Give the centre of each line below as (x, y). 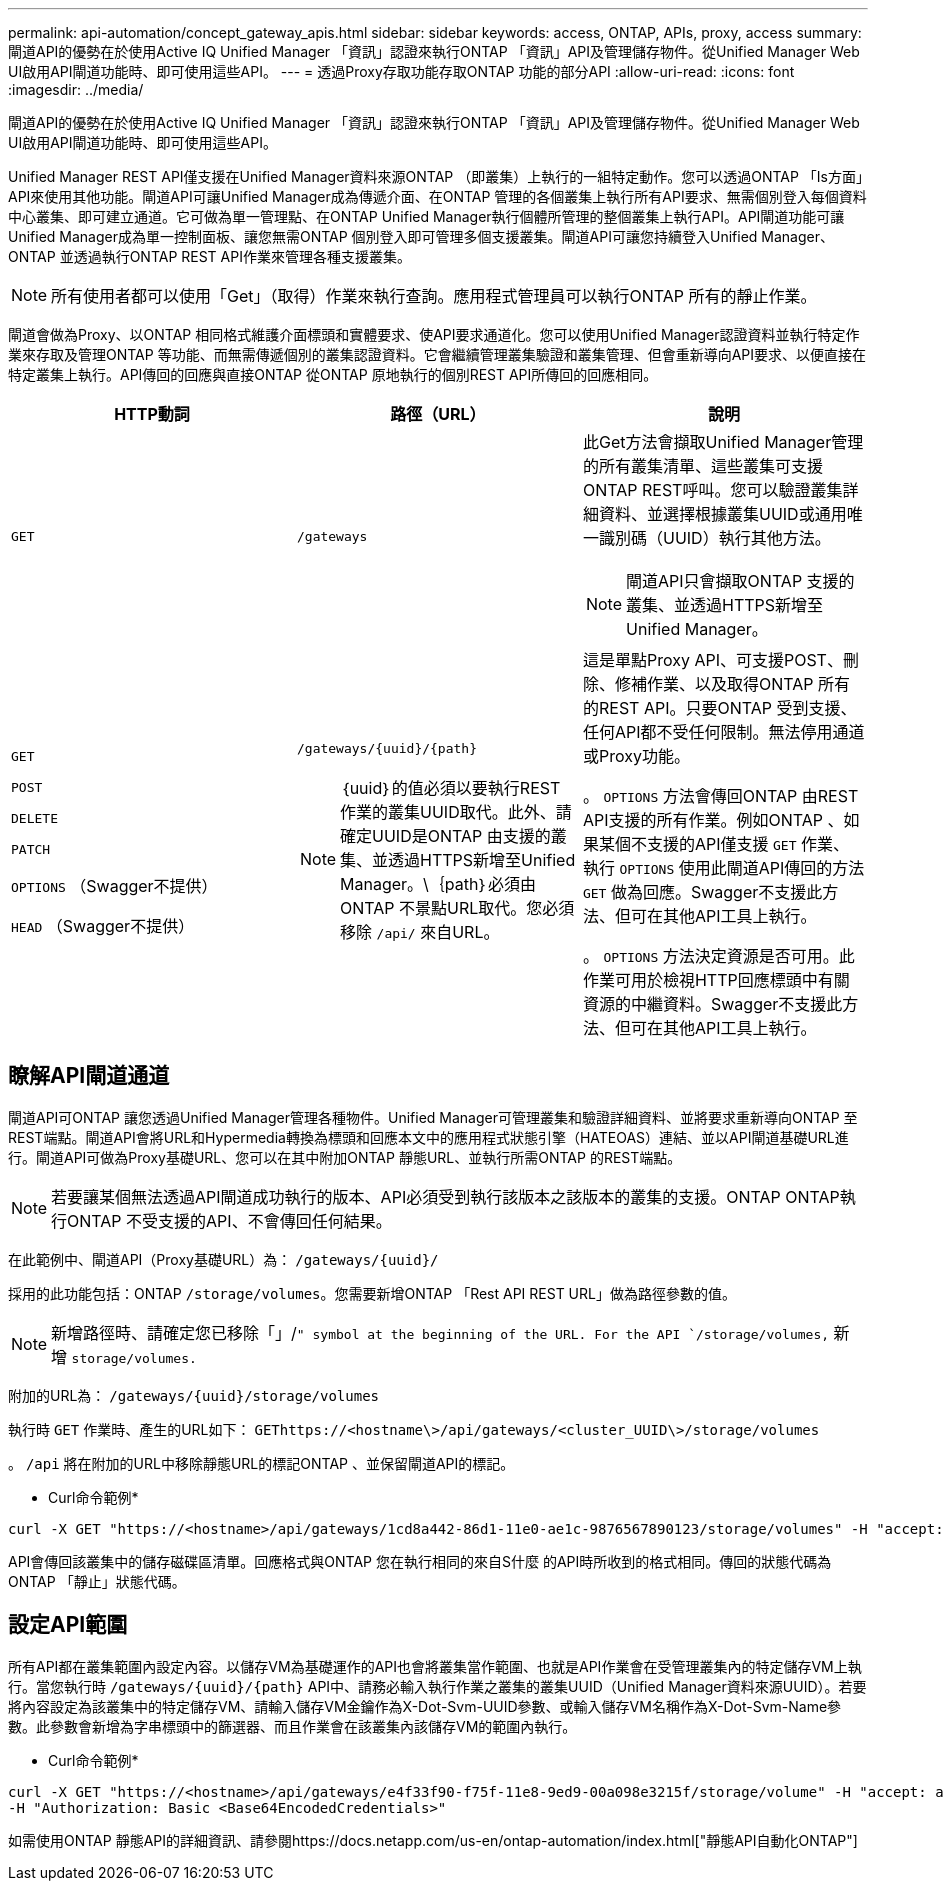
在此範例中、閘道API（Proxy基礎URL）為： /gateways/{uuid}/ (223, 1259)
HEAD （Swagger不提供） (103, 926)
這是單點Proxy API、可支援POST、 (712, 660)
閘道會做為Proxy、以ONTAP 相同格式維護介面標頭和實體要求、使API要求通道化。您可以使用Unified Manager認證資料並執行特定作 (434, 334)
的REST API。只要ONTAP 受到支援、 (719, 708)
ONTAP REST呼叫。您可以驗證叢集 (712, 490)
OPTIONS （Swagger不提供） (114, 886)
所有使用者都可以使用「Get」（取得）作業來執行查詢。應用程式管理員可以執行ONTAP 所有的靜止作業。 (434, 296)
